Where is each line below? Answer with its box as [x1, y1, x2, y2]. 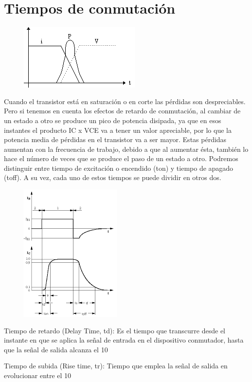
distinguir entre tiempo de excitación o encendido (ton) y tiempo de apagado [4, 163, 234, 173]
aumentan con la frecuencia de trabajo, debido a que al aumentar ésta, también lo [4, 144, 249, 154]
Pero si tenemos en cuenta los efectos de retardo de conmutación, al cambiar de [4, 106, 241, 116]
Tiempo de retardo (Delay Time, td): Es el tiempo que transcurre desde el [4, 325, 225, 335]
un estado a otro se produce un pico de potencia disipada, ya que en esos [4, 115, 221, 125]
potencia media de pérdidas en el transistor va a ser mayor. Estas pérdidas [4, 134, 227, 145]
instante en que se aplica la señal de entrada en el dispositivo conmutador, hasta [4, 335, 244, 345]
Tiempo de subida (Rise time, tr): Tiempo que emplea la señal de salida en [4, 361, 228, 371]
